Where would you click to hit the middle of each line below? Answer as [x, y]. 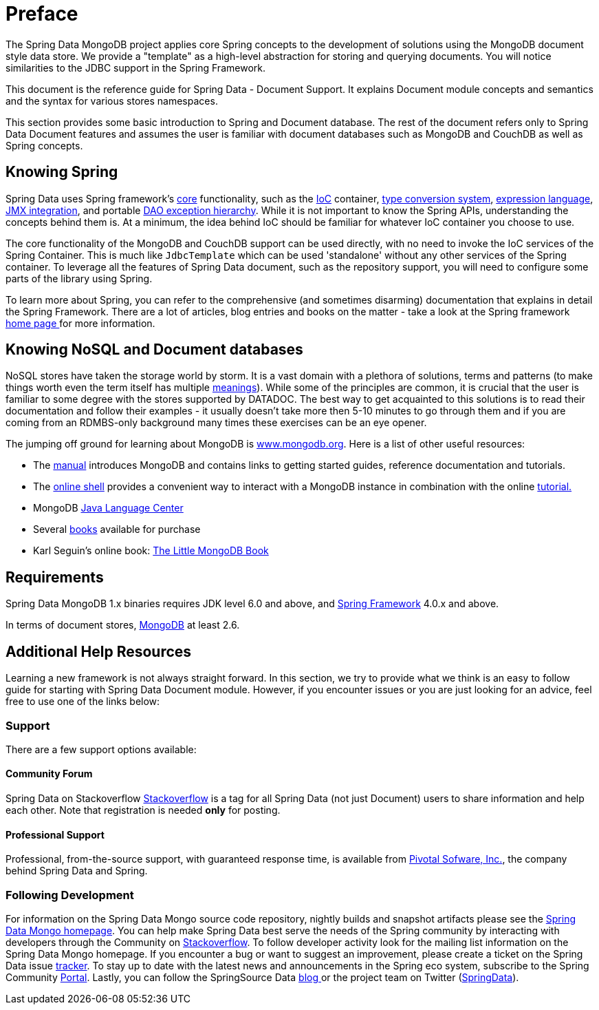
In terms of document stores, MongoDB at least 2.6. [123, 625]
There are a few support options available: [101, 749]
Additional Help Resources [99, 651]
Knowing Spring [62, 172]
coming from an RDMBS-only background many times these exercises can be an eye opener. [216, 423]
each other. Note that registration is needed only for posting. [143, 810]
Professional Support [55, 834]
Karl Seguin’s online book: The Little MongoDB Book [151, 551]
